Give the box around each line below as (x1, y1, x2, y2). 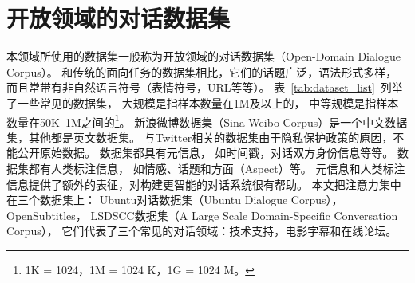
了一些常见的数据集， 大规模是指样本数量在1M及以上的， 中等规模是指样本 (6, 94, 399, 111)
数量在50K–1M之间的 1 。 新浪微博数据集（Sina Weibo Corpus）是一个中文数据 (6, 111, 408, 130)
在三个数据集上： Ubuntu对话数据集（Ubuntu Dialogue (6, 191, 288, 208)
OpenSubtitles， (6, 206, 87, 223)
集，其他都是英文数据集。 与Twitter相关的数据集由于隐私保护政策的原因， (6, 128, 393, 145)
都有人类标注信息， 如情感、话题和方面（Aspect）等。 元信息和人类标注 (28, 159, 405, 176)
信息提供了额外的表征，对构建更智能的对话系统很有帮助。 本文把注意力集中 (6, 175, 401, 192)
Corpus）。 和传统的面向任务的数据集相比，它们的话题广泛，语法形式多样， (6, 63, 397, 80)
